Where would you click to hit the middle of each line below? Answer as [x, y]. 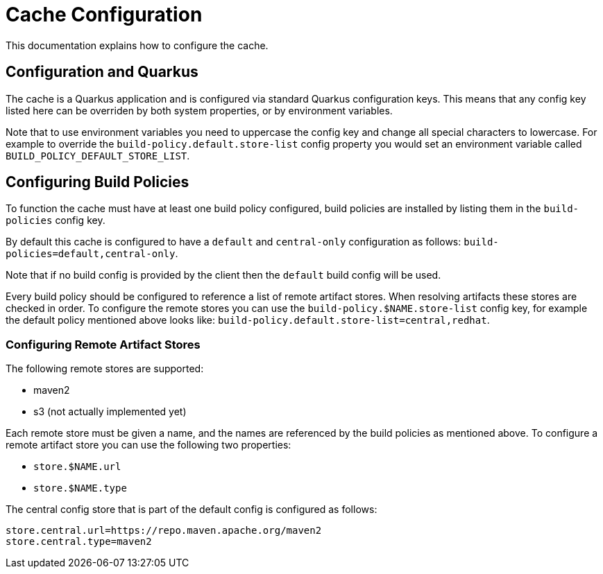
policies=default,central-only [91, 254]
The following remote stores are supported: [105, 369]
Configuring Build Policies [97, 182]
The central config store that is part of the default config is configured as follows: [192, 510]
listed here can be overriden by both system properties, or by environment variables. [199, 110]
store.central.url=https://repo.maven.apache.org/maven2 [164, 531]
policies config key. [56, 220]
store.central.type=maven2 [79, 542]
